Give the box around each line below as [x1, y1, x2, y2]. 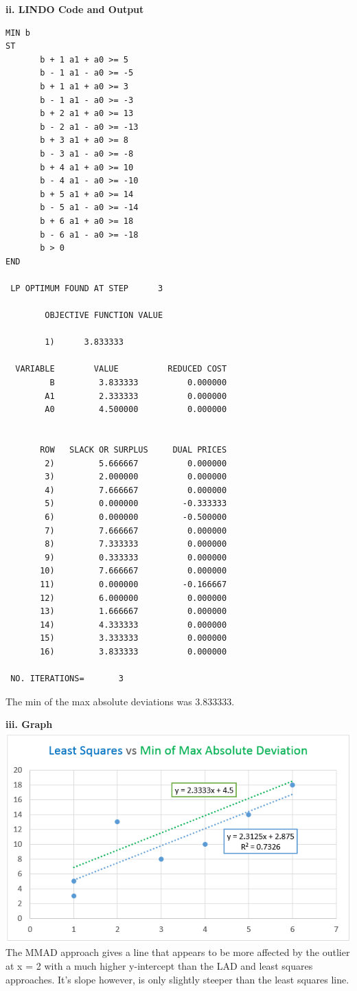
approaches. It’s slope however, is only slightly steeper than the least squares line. [5, 972, 349, 986]
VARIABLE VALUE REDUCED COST [15, 364, 227, 374]
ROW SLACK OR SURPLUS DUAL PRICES [40, 445, 227, 455]
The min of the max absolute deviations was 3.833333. [5, 694, 235, 708]
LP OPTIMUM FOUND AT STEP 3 [10, 283, 163, 293]
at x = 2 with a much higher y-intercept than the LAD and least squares [5, 959, 313, 973]
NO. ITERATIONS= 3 [10, 674, 124, 684]
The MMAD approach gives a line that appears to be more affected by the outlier [5, 945, 350, 959]
